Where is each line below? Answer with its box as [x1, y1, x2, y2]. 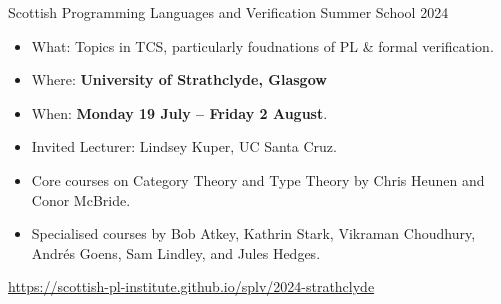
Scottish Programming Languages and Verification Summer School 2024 [8, 2, 449, 22]
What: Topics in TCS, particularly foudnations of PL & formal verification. [31, 35, 494, 56]
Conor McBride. [31, 189, 131, 210]
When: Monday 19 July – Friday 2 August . [31, 102, 328, 123]
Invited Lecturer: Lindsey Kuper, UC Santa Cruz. [31, 136, 337, 157]
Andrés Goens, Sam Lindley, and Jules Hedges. [31, 242, 321, 263]
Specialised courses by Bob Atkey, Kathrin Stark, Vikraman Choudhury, [31, 223, 476, 244]
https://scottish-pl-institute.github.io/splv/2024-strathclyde [8, 276, 375, 297]
